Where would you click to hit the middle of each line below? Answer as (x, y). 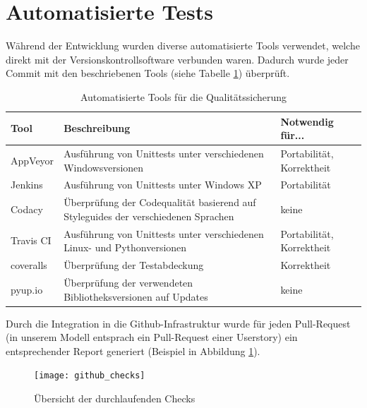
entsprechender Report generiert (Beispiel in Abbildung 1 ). (133, 350)
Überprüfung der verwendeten (128, 282)
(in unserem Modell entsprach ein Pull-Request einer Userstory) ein (152, 337)
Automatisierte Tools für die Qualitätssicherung (183, 96)
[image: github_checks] (90, 376)
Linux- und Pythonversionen (125, 247)
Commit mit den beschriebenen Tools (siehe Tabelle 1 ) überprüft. (148, 73)
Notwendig (307, 121)
